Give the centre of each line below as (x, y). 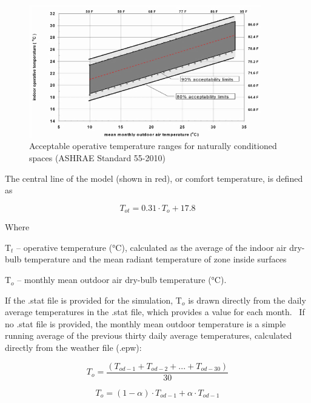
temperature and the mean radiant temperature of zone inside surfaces (155, 259)
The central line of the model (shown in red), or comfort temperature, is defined (154, 178)
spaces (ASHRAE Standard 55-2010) (97, 158)
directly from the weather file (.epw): (73, 348)
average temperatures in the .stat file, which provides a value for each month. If (155, 312)
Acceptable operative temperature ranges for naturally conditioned (153, 146)
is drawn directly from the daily (247, 300)
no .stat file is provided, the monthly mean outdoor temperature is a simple (145, 323)
